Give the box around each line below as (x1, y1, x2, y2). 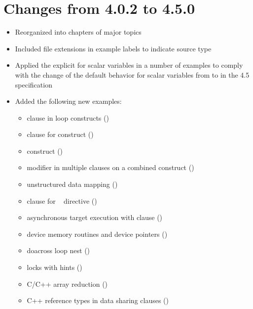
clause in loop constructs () (27, 112, 109, 123)
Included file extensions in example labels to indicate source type (15, 43, 212, 53)
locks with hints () (27, 262, 82, 272)
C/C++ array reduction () (27, 278, 108, 289)
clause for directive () (27, 195, 97, 206)
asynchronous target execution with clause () (27, 212, 163, 222)
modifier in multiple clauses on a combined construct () (27, 162, 194, 173)
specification (15, 79, 52, 89)
